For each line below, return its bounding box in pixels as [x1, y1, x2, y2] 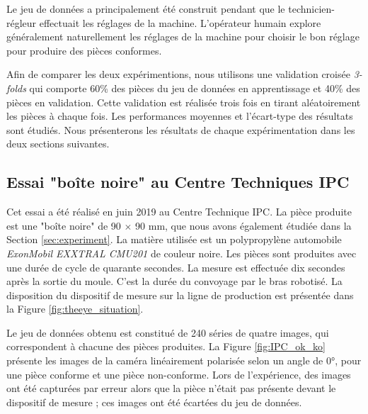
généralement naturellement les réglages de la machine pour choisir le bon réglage [6, 29, 360, 44]
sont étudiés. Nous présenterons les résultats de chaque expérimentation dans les [6, 122, 355, 137]
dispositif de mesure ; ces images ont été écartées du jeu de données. [6, 394, 302, 409]
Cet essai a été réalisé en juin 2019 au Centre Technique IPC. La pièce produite [6, 204, 352, 219]
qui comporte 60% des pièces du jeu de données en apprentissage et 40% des [29, 80, 360, 95]
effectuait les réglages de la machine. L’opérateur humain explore [39, 15, 321, 30]
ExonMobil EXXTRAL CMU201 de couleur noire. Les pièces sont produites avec [6, 245, 357, 260]
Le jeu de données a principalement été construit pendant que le [6, 1, 285, 16]
